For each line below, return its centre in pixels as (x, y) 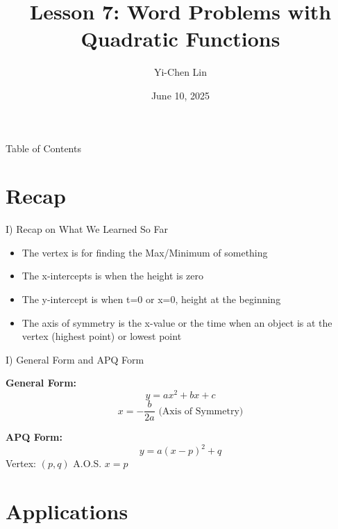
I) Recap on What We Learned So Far (87, 229)
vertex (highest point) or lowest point (102, 336)
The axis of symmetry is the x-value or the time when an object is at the (177, 322)
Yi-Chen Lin (180, 72)
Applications (67, 511)
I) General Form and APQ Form (75, 359)
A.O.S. (87, 463)
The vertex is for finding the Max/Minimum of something (145, 252)
